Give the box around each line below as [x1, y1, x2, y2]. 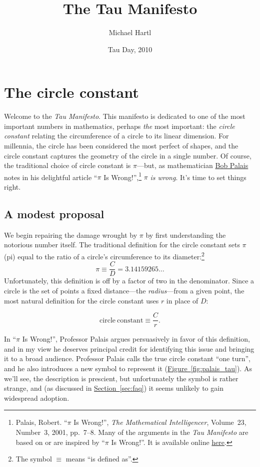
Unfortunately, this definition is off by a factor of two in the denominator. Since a [4, 275, 254, 286]
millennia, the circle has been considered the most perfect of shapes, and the [4, 140, 238, 151]
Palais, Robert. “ [15, 417, 67, 427]
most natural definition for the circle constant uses [4, 295, 159, 305]
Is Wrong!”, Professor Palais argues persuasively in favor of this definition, [22, 334, 250, 344]
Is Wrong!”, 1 [103, 170, 142, 182]
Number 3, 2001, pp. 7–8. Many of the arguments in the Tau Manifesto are [15, 426, 248, 437]
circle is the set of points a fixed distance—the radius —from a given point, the [4, 285, 244, 295]
